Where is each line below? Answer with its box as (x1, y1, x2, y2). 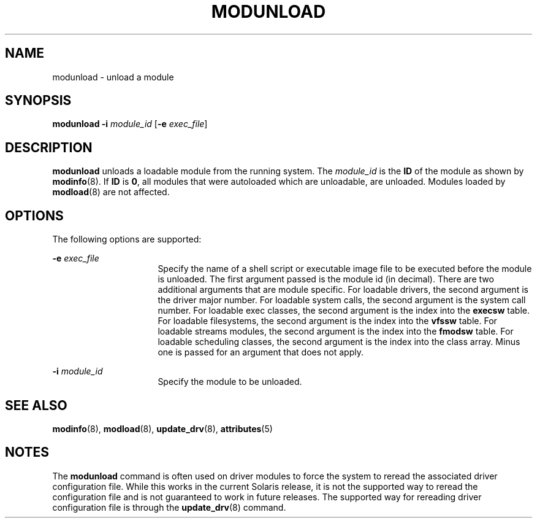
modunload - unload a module (52, 71, 174, 82)
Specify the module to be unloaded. (158, 376, 302, 387)
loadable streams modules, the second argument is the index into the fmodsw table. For (158, 326, 514, 337)
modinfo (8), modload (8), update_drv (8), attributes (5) (52, 423, 273, 434)
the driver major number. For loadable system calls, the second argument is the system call (158, 295, 526, 306)
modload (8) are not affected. (52, 187, 170, 198)
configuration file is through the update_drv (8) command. (52, 502, 286, 513)
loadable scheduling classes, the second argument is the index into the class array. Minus (158, 336, 520, 347)
